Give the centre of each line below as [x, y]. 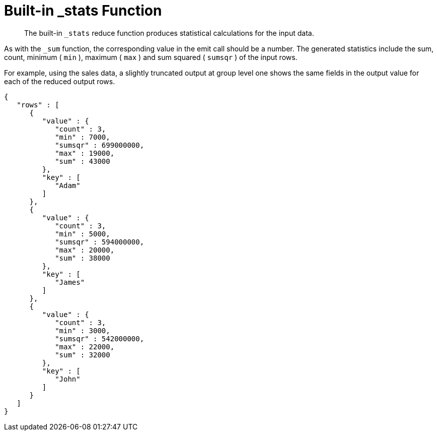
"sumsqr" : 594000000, [100, 242]
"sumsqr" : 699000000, [100, 145]
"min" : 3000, [83, 330]
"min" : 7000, [83, 137]
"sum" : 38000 [83, 258]
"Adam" [68, 185]
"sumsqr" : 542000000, [100, 338]
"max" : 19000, [85, 153]
